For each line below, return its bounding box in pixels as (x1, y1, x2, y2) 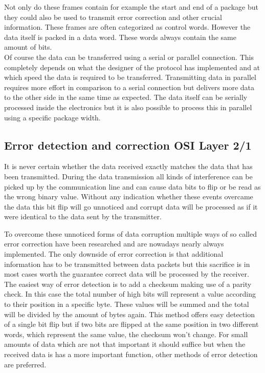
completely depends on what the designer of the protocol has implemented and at (4, 61, 260, 72)
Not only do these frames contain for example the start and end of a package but (4, 2, 258, 12)
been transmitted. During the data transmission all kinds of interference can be (4, 171, 253, 181)
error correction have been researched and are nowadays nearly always (4, 238, 224, 249)
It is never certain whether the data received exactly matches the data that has (4, 161, 253, 172)
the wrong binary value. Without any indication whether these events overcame (4, 191, 253, 202)
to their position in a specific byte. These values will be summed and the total (4, 299, 249, 309)
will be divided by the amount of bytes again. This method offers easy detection (4, 308, 255, 319)
